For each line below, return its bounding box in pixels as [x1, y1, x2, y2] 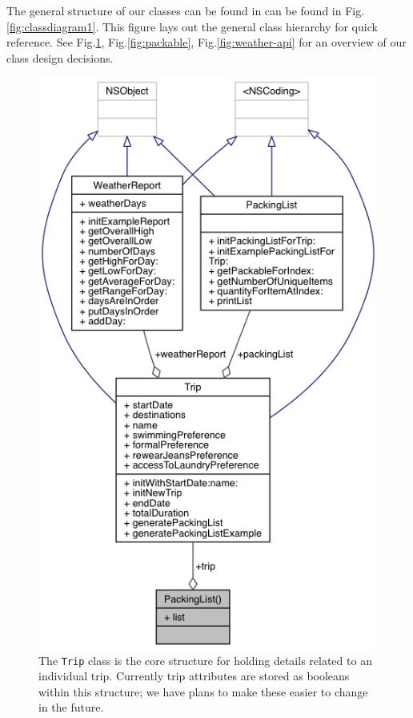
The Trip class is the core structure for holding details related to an [38, 651, 372, 668]
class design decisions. [6, 49, 114, 66]
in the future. [38, 699, 104, 716]
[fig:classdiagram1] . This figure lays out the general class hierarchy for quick [6, 18, 378, 34]
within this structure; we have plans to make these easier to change [38, 683, 368, 700]
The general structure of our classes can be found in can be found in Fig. [6, 2, 365, 18]
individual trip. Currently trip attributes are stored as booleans [38, 667, 350, 684]
